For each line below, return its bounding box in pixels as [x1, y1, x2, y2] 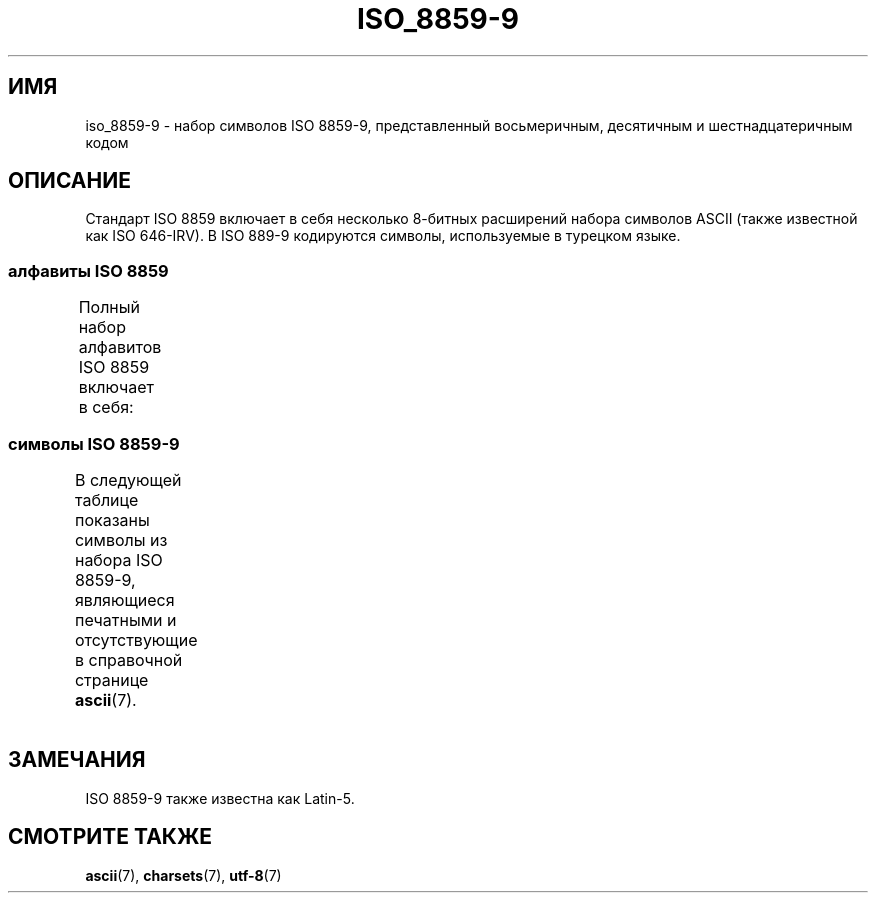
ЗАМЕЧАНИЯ [8, 747, 146, 773]
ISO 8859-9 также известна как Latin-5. [85, 789, 355, 807]
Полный [78, 297, 140, 318]
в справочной [74, 649, 183, 670]
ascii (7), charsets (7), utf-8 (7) [85, 866, 282, 884]
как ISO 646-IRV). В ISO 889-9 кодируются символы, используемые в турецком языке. [85, 227, 681, 245]
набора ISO [74, 549, 163, 570]
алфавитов [78, 337, 162, 358]
